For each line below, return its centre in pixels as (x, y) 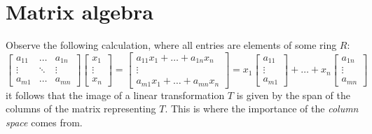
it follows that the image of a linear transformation (115, 95)
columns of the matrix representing (81, 109)
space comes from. (44, 122)
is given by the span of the (294, 95)
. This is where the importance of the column (262, 109)
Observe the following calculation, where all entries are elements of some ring (171, 45)
